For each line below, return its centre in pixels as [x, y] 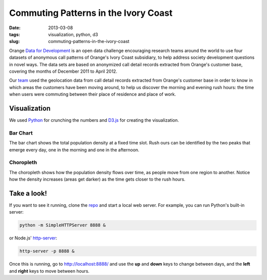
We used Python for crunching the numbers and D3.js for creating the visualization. [94, 120]
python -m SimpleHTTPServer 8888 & [63, 225]
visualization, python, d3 [73, 34]
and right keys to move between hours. [49, 271]
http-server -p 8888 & [47, 251]
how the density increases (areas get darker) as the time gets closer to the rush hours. [97, 179]
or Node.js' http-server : [33, 238]
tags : [15, 34]
